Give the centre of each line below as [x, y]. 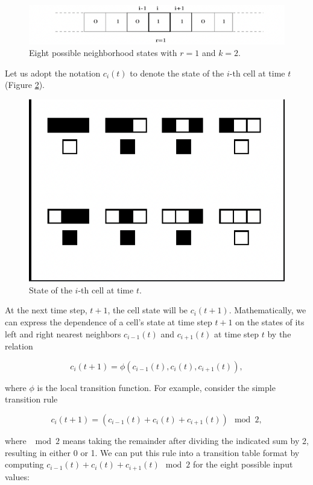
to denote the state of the [177, 73]
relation [19, 346]
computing [24, 464]
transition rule [31, 399]
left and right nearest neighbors [63, 333]
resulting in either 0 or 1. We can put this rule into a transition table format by [152, 452]
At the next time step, [46, 310]
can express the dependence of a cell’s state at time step [109, 322]
